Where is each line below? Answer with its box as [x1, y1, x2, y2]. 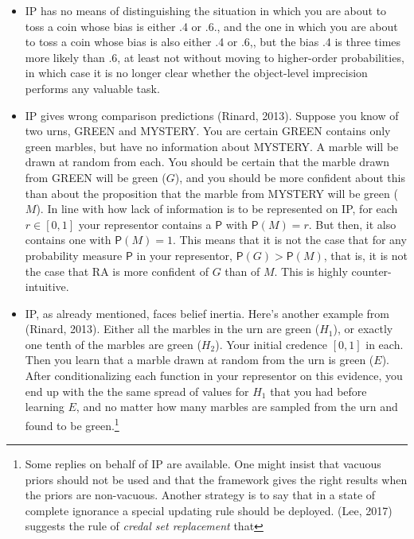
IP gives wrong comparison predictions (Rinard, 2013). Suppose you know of [25, 107, 399, 123]
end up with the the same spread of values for [25, 382, 249, 399]
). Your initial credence [215, 335, 328, 352]
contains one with [25, 231, 111, 248]
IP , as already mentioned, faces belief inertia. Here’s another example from [25, 304, 389, 321]
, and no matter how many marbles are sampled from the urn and [76, 398, 398, 415]
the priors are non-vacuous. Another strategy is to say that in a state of [25, 487, 376, 503]
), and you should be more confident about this [174, 169, 405, 185]
